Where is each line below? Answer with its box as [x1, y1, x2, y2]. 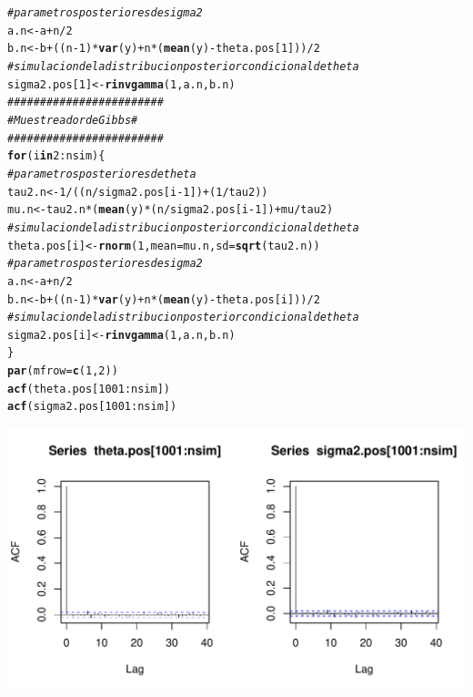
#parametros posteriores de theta [7, 167, 196, 180]
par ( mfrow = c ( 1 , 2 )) [7, 364, 118, 378]
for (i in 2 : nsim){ [7, 149, 106, 163]
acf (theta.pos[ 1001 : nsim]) [7, 382, 170, 395]
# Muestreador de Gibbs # [7, 113, 138, 127]
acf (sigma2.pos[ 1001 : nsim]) [7, 400, 177, 414]
